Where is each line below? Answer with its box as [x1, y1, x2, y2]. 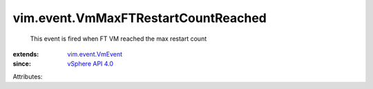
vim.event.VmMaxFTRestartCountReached [12, 10, 267, 26]
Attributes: [12, 72, 43, 81]
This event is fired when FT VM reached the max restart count [30, 34, 207, 43]
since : [12, 59, 31, 68]
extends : [12, 50, 39, 58]
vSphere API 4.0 [67, 59, 114, 68]
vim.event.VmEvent [67, 50, 123, 58]
